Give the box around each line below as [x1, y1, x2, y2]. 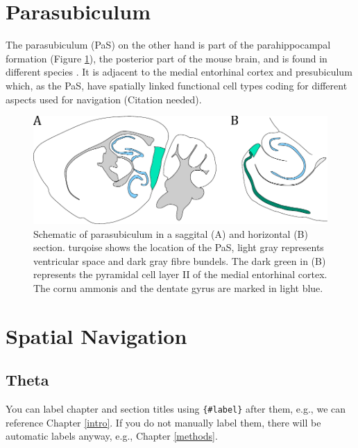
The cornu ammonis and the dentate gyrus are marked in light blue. [33, 281, 323, 295]
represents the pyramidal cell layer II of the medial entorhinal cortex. [33, 267, 327, 282]
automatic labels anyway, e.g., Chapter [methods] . [6, 429, 218, 443]
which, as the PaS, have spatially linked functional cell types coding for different [6, 78, 348, 92]
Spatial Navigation [6, 321, 187, 350]
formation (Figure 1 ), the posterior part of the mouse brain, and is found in [6, 51, 327, 65]
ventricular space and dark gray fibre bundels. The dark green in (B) [33, 253, 326, 268]
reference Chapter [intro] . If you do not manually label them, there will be [6, 415, 321, 429]
